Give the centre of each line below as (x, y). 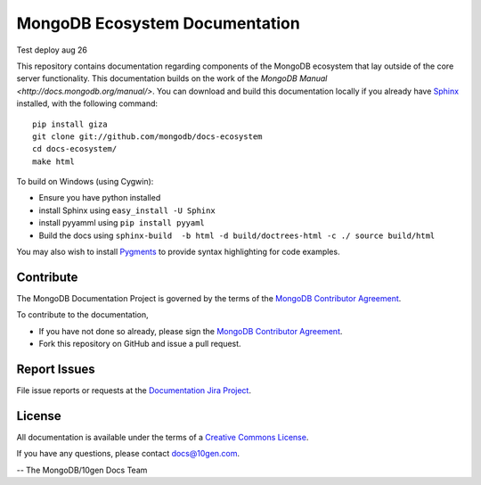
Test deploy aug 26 (52, 50)
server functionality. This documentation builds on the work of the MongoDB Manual (172, 78)
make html (53, 161)
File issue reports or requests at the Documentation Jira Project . (134, 390)
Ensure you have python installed (100, 198)
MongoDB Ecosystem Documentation (158, 23)
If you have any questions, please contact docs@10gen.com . (128, 454)
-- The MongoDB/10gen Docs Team (82, 470)
